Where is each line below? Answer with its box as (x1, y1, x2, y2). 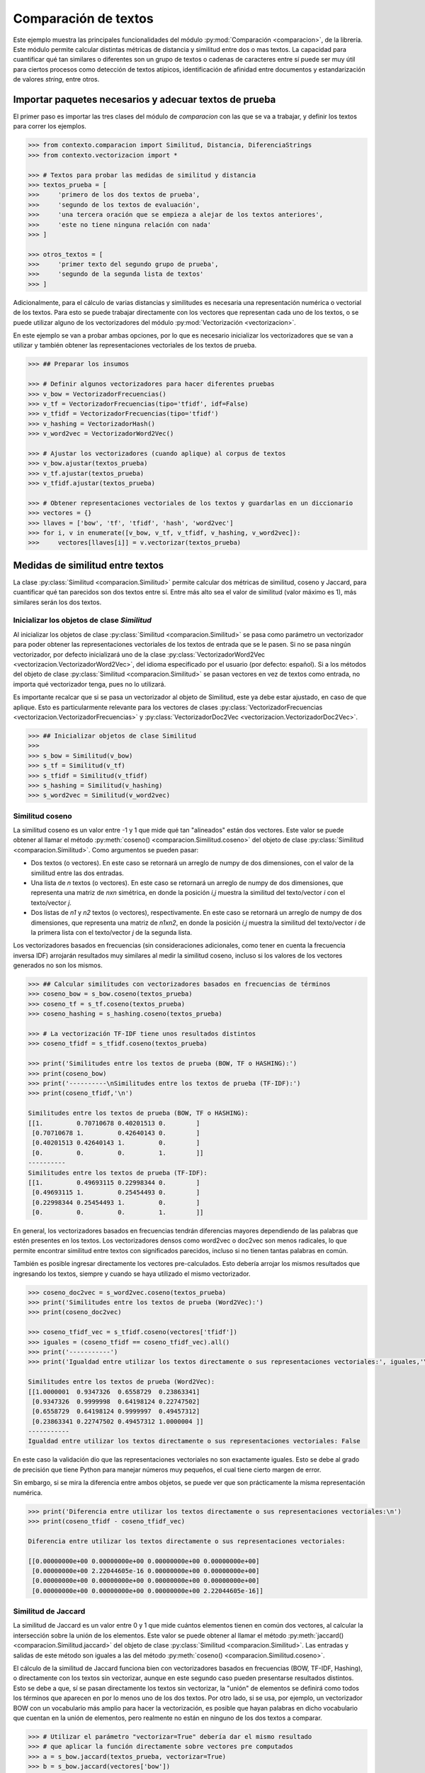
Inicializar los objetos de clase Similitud (13, 616, 152, 626)
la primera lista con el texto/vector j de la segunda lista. (30, 928, 193, 936)
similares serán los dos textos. (13, 598, 102, 606)
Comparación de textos (13, 11, 154, 26)
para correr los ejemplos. (13, 122, 86, 130)
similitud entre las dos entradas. (30, 869, 124, 877)
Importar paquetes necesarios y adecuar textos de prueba (13, 93, 276, 106)
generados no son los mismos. (13, 961, 103, 969)
